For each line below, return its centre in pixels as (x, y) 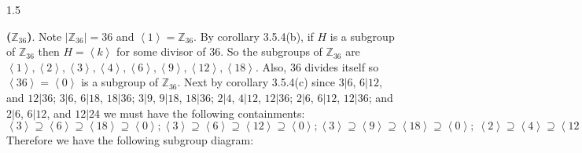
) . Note (44, 36)
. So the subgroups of (271, 51)
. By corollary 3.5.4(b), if (254, 36)
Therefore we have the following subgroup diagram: (130, 140)
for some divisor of (161, 51)
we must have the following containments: (204, 113)
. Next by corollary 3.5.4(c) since (256, 82)
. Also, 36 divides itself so (317, 66)
